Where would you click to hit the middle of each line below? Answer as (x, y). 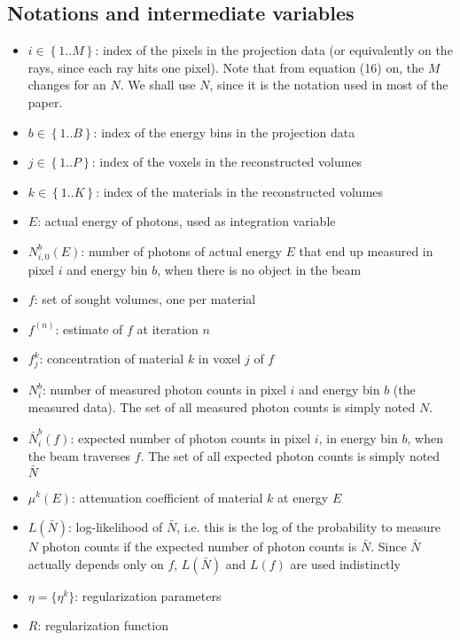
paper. (45, 101)
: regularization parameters (148, 595)
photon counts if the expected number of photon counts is (199, 546)
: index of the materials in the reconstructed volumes (240, 191)
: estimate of (89, 328)
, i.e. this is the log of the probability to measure (308, 527)
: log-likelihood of (116, 527)
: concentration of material (112, 359)
